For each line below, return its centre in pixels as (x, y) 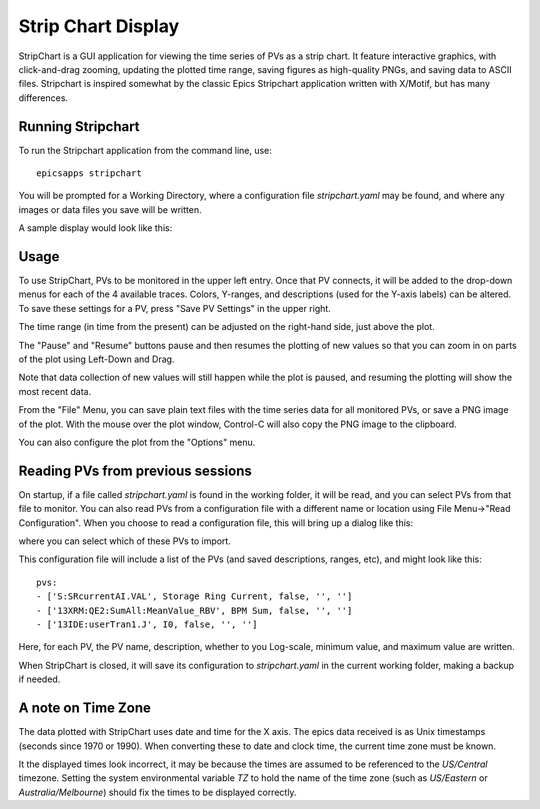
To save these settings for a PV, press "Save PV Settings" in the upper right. (175, 308)
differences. (43, 97)
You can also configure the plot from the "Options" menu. (137, 442)
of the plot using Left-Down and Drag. (96, 359)
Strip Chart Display (99, 26)
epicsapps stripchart (89, 173)
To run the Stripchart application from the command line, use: (145, 150)
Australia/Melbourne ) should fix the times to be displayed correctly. (157, 792)
